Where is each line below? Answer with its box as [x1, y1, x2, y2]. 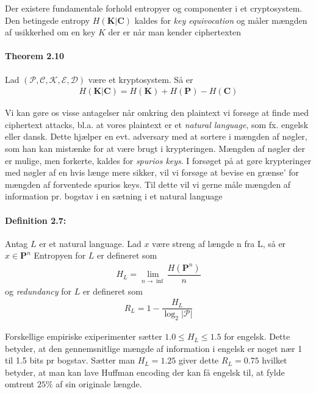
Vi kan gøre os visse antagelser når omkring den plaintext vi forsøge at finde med [5, 106, 309, 119]
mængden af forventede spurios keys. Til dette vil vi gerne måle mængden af [5, 177, 291, 190]
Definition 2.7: [5, 213, 66, 226]
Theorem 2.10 [5, 49, 64, 62]
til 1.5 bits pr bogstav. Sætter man [5, 354, 135, 367]
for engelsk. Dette [224, 330, 290, 343]
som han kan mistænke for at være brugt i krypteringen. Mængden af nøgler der [5, 141, 306, 154]
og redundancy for [5, 284, 71, 297]
